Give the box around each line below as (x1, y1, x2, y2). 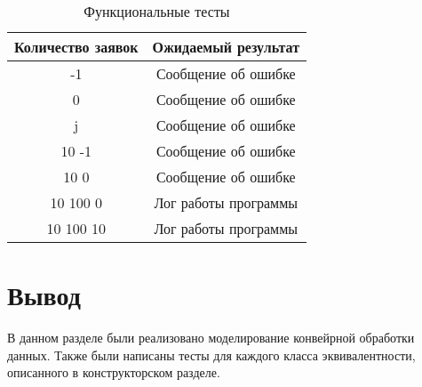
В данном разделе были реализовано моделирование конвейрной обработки (7, 328, 415, 347)
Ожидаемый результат (152, 36, 299, 57)
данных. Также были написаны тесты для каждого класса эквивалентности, (7, 345, 416, 364)
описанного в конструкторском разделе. (7, 363, 220, 382)
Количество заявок (14, 36, 139, 57)
